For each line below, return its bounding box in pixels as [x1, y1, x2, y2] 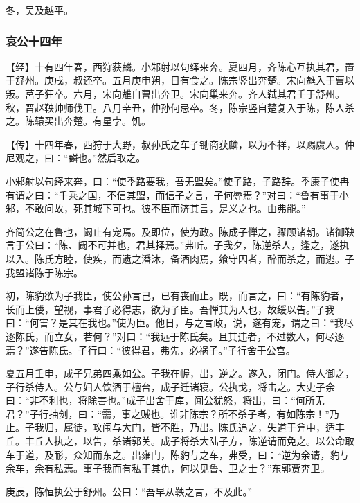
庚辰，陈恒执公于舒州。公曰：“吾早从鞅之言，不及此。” [6, 484, 253, 498]
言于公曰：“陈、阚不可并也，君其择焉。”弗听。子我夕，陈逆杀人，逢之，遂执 [6, 238, 350, 252]
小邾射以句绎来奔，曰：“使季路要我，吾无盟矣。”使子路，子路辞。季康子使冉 [6, 173, 350, 188]
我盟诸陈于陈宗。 [6, 265, 83, 279]
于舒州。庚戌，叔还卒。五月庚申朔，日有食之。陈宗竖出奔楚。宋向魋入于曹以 [6, 73, 354, 87]
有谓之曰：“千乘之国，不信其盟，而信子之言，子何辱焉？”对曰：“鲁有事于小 [6, 187, 349, 202]
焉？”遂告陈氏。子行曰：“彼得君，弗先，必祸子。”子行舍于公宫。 [6, 342, 296, 357]
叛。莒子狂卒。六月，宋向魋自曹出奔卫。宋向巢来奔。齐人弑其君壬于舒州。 [6, 87, 345, 100]
